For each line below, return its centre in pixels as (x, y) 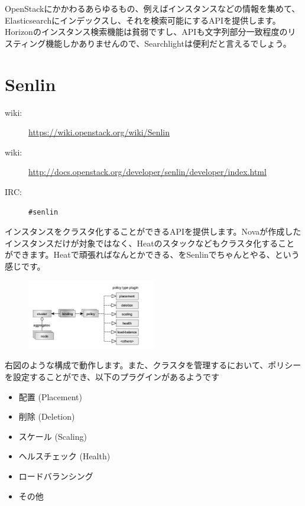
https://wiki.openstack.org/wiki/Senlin (99, 132)
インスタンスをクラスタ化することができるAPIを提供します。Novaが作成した (153, 231)
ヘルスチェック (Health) (64, 456)
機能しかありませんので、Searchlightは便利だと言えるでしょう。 (168, 43)
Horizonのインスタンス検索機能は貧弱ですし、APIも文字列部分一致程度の (146, 32)
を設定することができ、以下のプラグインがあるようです (112, 377)
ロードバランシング (56, 476)
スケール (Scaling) (53, 436)
